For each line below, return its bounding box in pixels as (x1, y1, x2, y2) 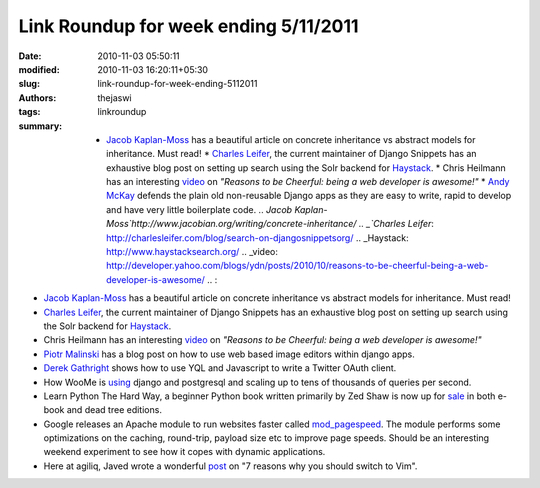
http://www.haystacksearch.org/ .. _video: (106, 246, 279, 258)
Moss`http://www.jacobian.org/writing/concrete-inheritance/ (106, 218, 357, 230)
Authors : (18, 91, 57, 104)
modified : (18, 63, 60, 75)
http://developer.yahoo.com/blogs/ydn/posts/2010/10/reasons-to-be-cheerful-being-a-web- (106, 260, 489, 272)
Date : (18, 50, 42, 62)
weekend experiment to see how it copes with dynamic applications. (43, 446, 326, 458)
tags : (18, 106, 41, 118)
